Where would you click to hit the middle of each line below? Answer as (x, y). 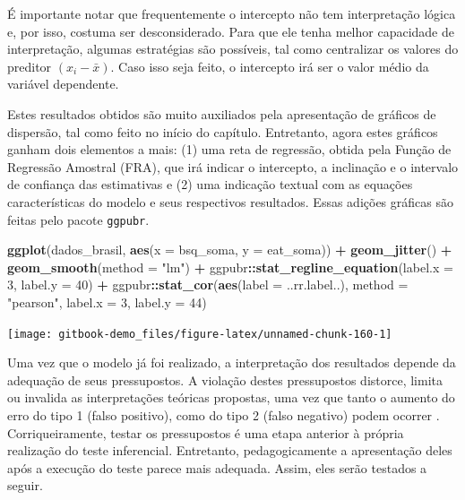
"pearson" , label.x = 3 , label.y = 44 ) (107, 302)
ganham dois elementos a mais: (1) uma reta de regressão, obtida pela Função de (229, 149)
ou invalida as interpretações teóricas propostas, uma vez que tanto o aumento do (231, 397)
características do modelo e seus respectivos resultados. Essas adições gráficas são (230, 201)
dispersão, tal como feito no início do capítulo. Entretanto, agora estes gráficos (223, 131)
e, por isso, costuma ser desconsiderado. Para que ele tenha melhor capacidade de (231, 31)
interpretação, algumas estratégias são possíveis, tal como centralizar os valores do (233, 49)
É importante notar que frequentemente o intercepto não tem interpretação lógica (232, 13)
